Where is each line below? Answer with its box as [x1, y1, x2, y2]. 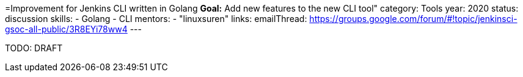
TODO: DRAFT [5, 43, 63, 53]
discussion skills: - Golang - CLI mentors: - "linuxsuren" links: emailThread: [5, 13, 307, 24]
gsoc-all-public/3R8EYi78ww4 [5, 24, 128, 34]
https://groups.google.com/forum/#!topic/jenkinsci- [309, 13, 518, 24]
